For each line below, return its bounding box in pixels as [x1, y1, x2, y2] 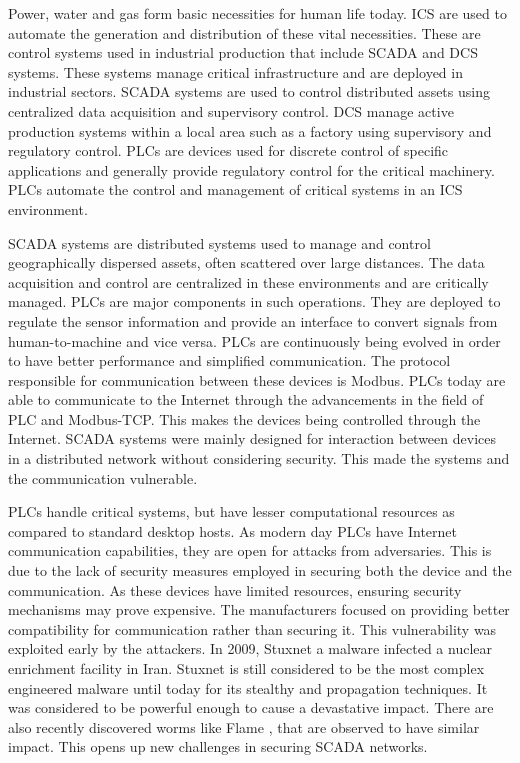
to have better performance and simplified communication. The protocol [8, 350, 451, 371]
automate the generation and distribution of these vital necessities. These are [8, 22, 481, 43]
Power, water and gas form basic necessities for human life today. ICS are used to [8, 3, 507, 23]
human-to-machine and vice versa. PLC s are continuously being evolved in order [8, 330, 501, 351]
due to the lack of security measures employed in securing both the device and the [8, 560, 512, 581]
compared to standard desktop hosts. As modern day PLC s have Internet [8, 520, 458, 541]
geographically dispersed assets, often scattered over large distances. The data [8, 252, 485, 273]
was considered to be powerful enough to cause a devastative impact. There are [8, 697, 494, 718]
